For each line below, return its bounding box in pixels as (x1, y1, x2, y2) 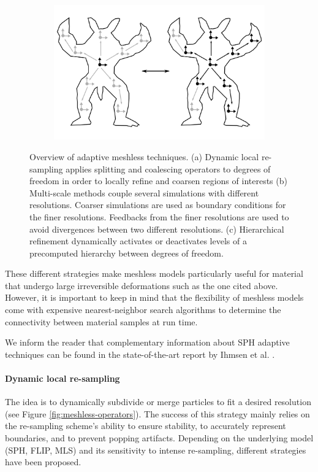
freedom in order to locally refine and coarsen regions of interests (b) (29, 174, 287, 187)
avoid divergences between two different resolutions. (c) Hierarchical (29, 222, 284, 235)
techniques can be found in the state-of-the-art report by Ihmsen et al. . (5, 347, 275, 360)
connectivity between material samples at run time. (5, 315, 198, 328)
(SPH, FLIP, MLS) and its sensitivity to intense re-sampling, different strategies (5, 443, 306, 456)
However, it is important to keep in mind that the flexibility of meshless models (5, 291, 304, 304)
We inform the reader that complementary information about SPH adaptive (5, 336, 290, 349)
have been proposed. (5, 455, 81, 468)
